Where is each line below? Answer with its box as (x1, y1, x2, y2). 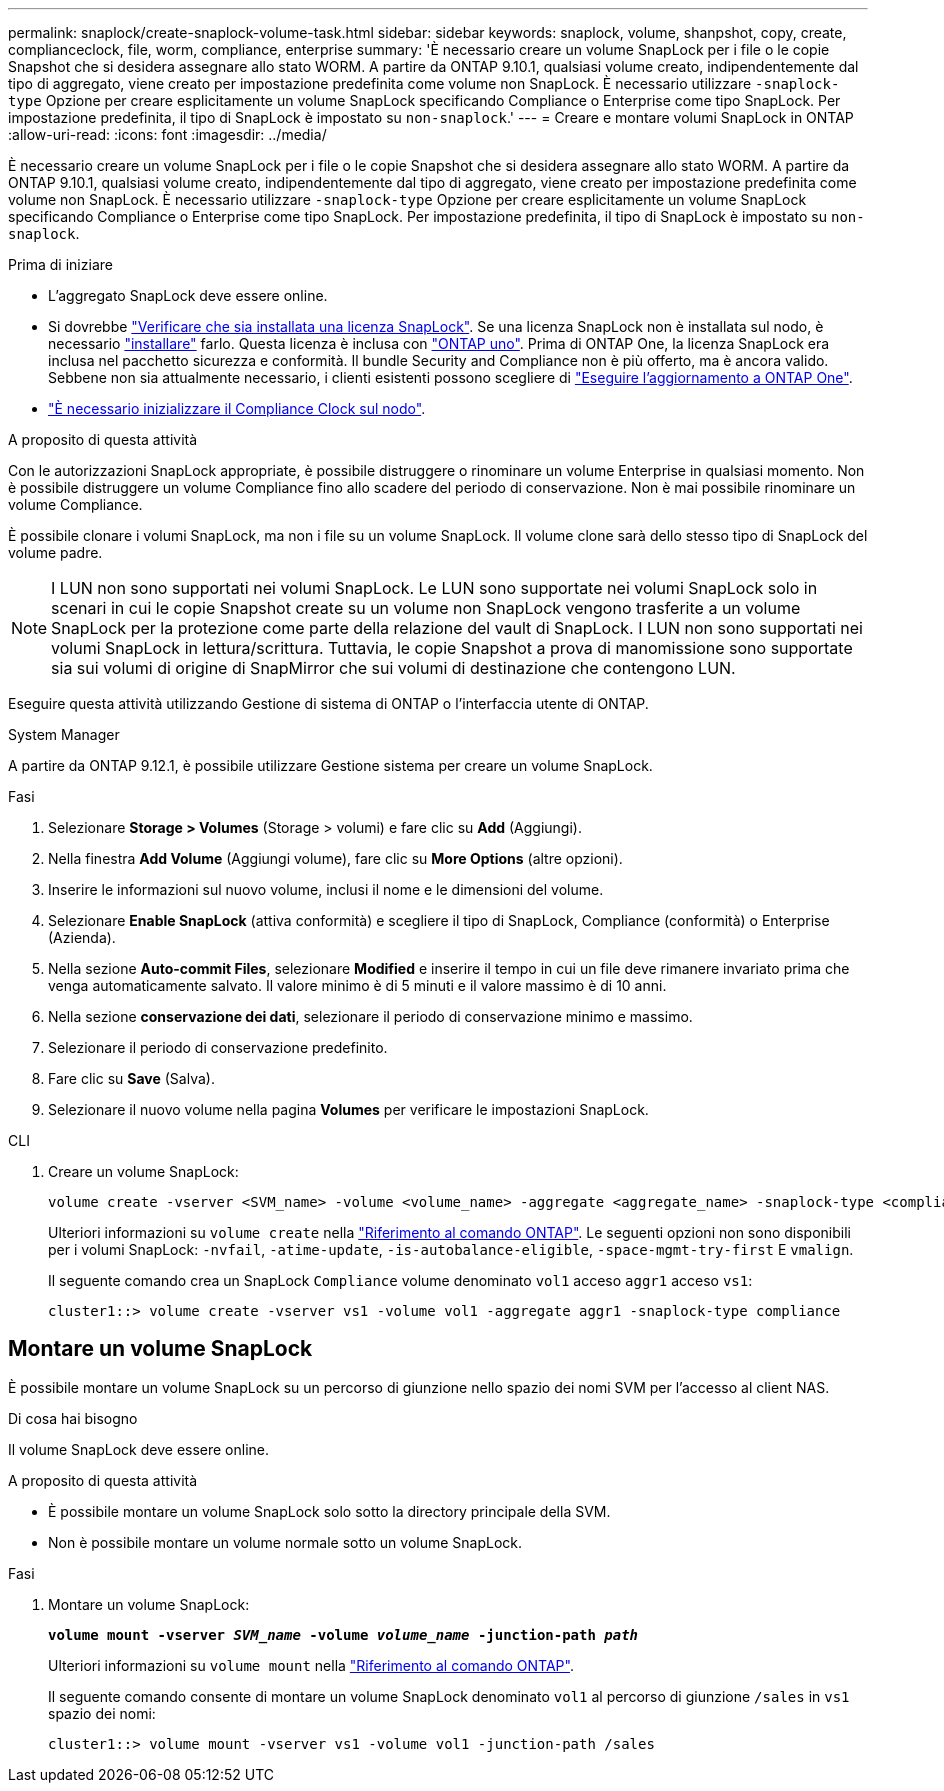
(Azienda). (48, 929, 116, 946)
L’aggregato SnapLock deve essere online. (48, 287, 328, 304)
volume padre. (8, 544, 103, 561)
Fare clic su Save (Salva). (48, 1070, 215, 1087)
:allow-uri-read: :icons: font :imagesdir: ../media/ (8, 126, 327, 143)
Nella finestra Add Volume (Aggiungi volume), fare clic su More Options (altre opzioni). (48, 850, 623, 867)
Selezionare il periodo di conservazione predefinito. (48, 1039, 388, 1056)
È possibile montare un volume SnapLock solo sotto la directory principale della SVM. (48, 1502, 611, 1520)
